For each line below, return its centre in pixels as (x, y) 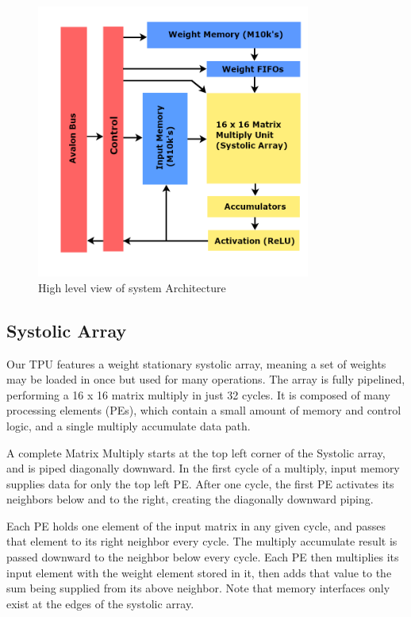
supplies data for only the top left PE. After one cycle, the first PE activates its (200, 483)
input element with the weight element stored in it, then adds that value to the (199, 572)
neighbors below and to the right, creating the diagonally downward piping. (190, 499)
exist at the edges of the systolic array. (100, 603)
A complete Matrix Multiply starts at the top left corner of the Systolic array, (196, 452)
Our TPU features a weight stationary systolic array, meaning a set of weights (196, 363)
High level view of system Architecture (132, 287)
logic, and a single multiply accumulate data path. (129, 425)
